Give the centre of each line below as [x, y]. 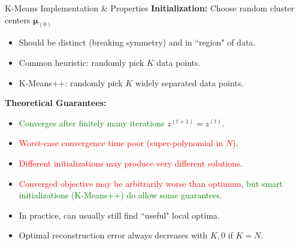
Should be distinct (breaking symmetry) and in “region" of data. [137, 42]
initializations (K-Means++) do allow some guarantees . [120, 195]
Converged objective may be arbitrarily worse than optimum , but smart [151, 183]
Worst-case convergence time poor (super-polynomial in [121, 143]
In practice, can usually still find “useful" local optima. [119, 215]
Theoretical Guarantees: [56, 103]
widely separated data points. [189, 82]
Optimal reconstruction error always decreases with [113, 235]
